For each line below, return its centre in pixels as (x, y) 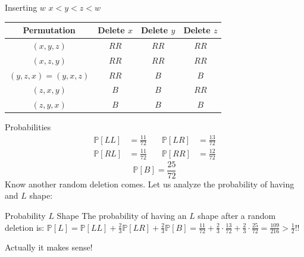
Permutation (49, 30)
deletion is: (25, 227)
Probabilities (28, 127)
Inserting (21, 7)
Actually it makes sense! (49, 247)
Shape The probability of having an (122, 215)
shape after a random (237, 215)
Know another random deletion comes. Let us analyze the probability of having (150, 184)
